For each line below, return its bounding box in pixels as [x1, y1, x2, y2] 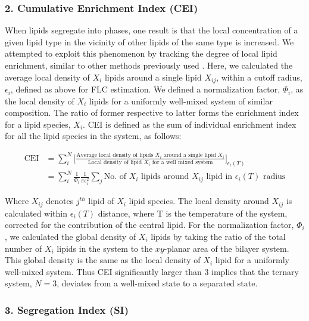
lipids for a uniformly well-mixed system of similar [89, 94, 273, 107]
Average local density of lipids [76, 152, 154, 159]
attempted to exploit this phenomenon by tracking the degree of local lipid [5, 47, 277, 60]
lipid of [88, 195, 114, 207]
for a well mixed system [152, 159, 213, 166]
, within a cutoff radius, [216, 70, 302, 83]
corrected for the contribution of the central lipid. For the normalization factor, [5, 218, 294, 231]
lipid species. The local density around [129, 195, 269, 207]
